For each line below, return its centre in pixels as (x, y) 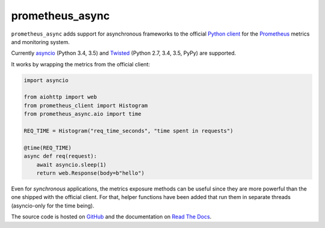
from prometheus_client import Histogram (86, 105)
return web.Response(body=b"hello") (90, 173)
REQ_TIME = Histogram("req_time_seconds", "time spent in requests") (128, 131)
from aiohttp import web (60, 97)
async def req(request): (60, 156)
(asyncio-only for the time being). (53, 206)
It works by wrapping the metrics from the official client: (81, 64)
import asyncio (46, 80)
